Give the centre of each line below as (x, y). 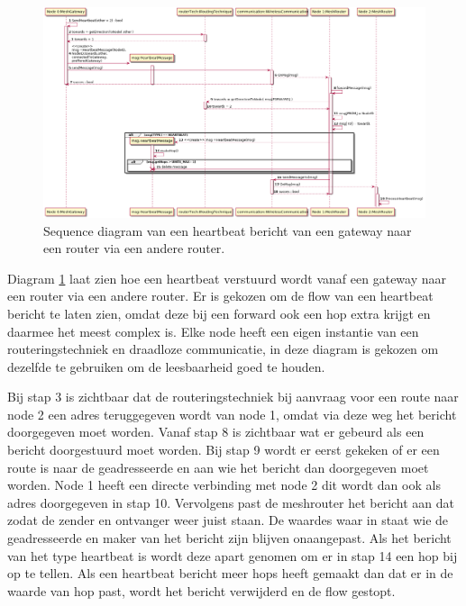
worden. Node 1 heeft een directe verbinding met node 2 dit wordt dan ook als (224, 485)
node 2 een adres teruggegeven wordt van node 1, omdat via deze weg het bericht (232, 414)
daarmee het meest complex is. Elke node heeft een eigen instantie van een (213, 331)
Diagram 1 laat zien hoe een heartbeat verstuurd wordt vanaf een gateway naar (227, 278)
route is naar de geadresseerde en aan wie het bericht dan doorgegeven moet (218, 467)
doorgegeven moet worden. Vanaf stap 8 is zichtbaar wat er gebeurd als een (216, 432)
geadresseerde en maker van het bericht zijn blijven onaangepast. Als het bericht (229, 538)
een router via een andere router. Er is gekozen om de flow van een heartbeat (220, 296)
